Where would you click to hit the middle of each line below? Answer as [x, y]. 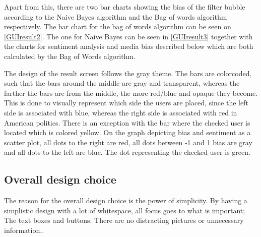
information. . [24, 230]
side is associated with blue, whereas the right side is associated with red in [121, 112]
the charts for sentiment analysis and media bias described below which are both [129, 46]
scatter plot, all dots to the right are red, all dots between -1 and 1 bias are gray [128, 142]
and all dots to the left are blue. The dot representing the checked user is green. [127, 152]
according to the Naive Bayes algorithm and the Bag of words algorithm [116, 16]
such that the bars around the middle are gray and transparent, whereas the [122, 83]
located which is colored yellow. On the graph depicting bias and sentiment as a [127, 132]
